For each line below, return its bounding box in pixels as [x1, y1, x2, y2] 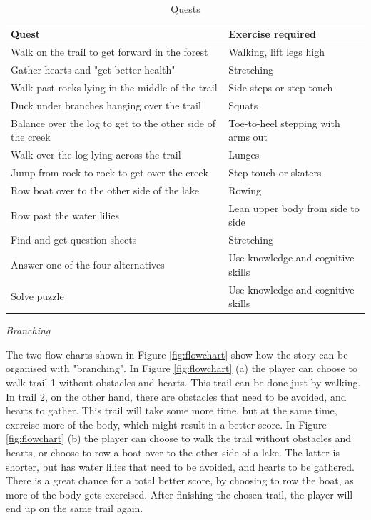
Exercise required [228, 26, 316, 41]
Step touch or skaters [228, 165, 322, 180]
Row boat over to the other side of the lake [11, 182, 199, 197]
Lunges [228, 147, 260, 162]
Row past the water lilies [11, 207, 120, 222]
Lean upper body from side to [228, 200, 360, 215]
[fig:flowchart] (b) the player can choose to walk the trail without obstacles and [6, 431, 352, 446]
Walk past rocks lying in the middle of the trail [11, 80, 218, 95]
